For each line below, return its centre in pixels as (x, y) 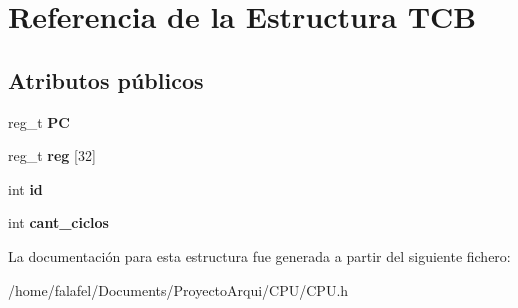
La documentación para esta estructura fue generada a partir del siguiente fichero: (259, 255)
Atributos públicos (106, 79)
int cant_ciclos (58, 222)
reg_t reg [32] (52, 155)
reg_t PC (39, 121)
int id (25, 188)
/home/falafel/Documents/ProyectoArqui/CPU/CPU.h (178, 289)
